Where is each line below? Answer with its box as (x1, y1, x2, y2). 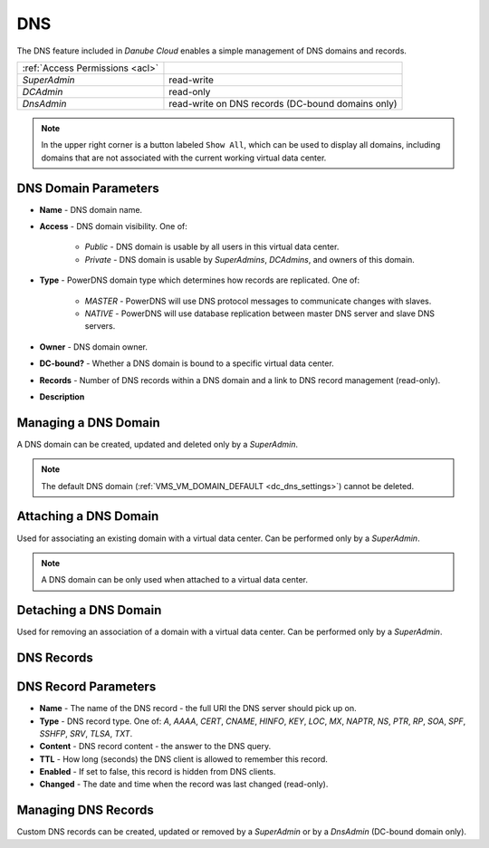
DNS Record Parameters (16, 679, 157, 695)
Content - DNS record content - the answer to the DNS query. (39, 741, 272, 752)
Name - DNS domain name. (39, 204, 143, 215)
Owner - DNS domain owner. (39, 341, 149, 352)
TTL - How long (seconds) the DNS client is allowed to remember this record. (39, 753, 328, 765)
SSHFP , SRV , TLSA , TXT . (39, 728, 133, 738)
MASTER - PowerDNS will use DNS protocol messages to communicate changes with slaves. (84, 295, 432, 306)
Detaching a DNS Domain (16, 602, 162, 618)
